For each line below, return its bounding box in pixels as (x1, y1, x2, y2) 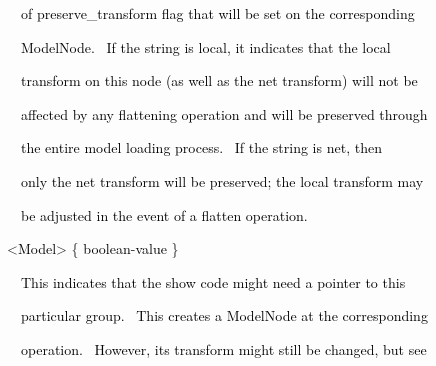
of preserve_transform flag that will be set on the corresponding (20, 3, 415, 23)
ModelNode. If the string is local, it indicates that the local (20, 36, 391, 57)
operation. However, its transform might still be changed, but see (20, 338, 427, 359)
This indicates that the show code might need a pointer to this (20, 271, 406, 292)
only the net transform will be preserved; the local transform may (20, 170, 424, 191)
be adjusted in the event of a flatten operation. (20, 204, 308, 225)
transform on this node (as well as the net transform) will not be (20, 70, 418, 91)
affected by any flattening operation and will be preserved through (20, 103, 428, 124)
